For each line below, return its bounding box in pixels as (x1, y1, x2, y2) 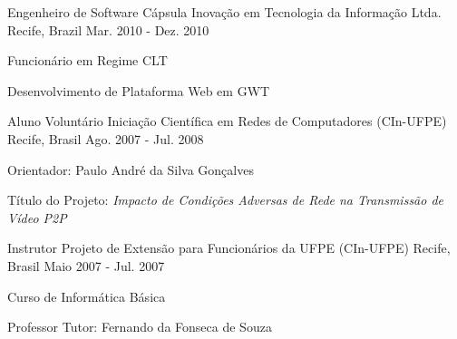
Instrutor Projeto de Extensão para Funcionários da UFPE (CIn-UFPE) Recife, (7, 238, 451, 257)
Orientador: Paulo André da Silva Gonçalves (7, 160, 254, 179)
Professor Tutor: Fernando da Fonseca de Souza (7, 317, 272, 336)
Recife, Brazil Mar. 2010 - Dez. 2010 (7, 20, 209, 39)
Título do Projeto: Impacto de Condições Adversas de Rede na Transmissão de (7, 190, 444, 209)
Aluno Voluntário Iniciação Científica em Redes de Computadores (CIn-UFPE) (7, 111, 447, 131)
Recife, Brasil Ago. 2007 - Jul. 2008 (7, 129, 204, 148)
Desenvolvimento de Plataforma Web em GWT (7, 81, 270, 100)
